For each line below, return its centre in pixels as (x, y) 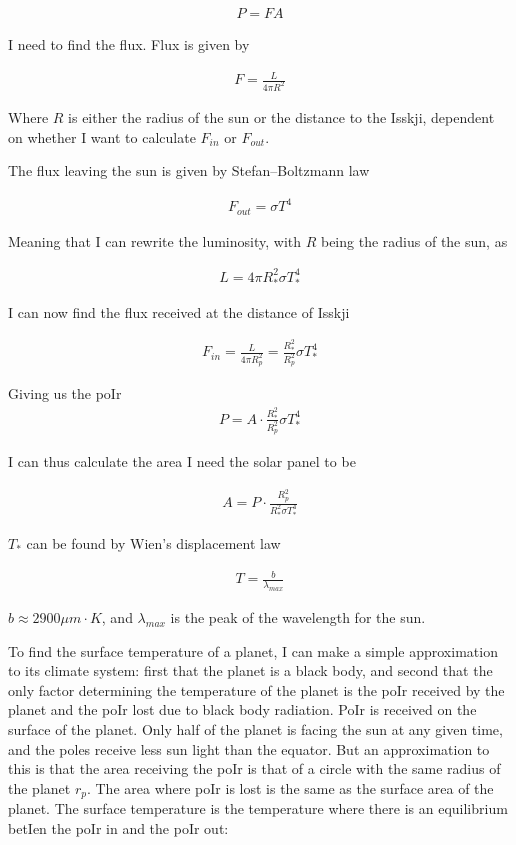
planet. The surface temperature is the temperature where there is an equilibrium (258, 808)
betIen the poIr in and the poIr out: (118, 827)
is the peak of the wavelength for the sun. (298, 616)
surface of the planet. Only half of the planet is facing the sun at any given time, (255, 728)
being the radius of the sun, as (414, 240)
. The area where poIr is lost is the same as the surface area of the (290, 787)
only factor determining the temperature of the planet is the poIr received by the (256, 689)
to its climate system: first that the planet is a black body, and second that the (250, 670)
